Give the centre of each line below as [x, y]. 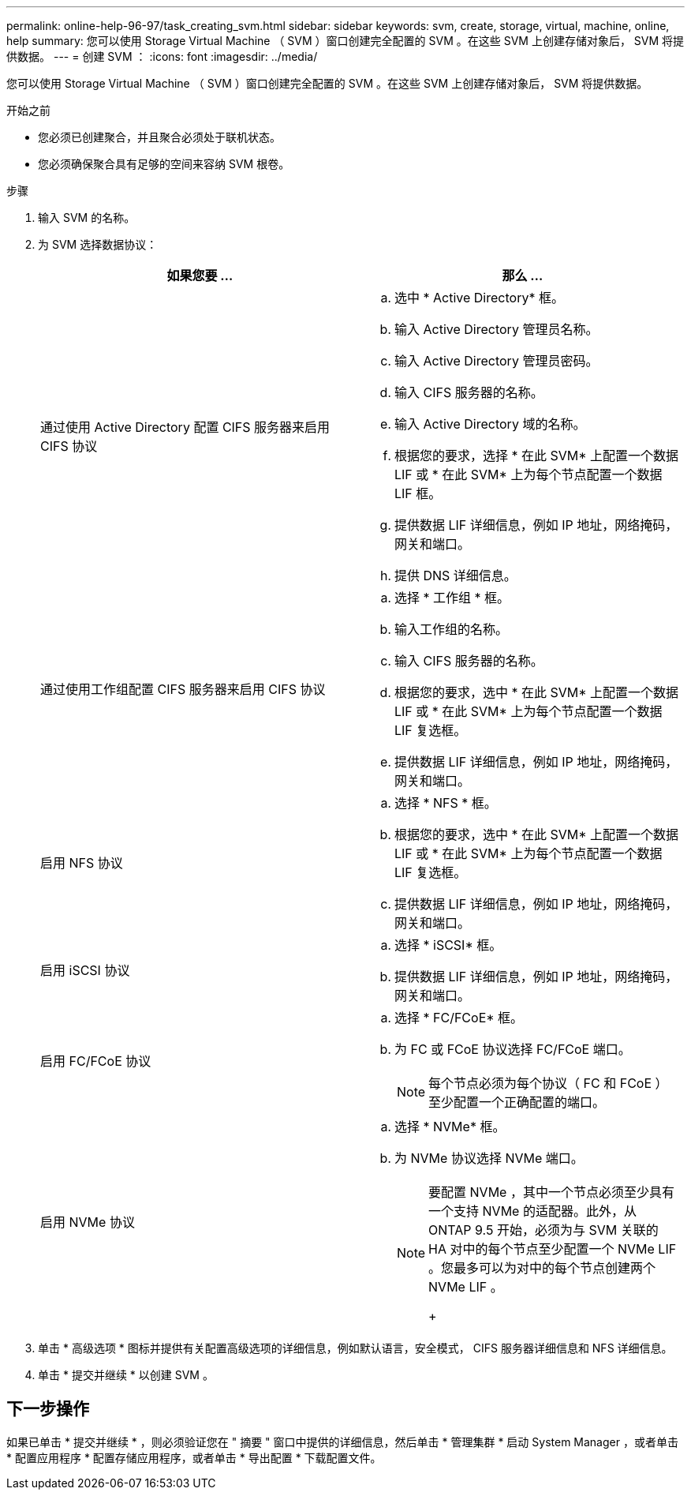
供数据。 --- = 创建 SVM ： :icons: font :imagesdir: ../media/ [162, 56]
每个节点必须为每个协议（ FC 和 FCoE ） [548, 1083]
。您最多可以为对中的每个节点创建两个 [542, 1268]
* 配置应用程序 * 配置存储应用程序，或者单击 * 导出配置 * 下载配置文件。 [194, 1457]
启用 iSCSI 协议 [85, 970]
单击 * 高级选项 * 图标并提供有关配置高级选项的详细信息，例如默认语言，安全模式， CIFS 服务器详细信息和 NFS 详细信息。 [355, 1348]
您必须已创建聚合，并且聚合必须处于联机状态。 [159, 137]
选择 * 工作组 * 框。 [452, 598]
